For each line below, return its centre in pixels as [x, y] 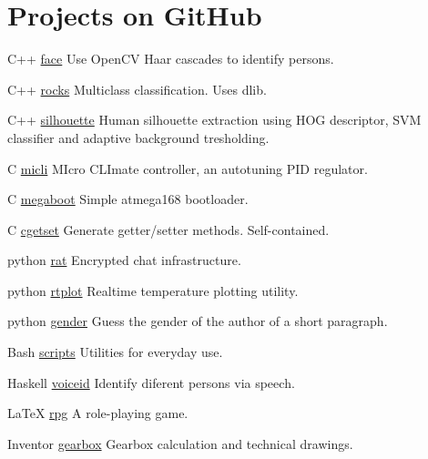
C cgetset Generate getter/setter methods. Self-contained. [168, 229]
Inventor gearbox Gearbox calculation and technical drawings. [180, 443]
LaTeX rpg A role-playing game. [98, 413]
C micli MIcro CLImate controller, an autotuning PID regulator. [188, 168]
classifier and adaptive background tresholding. [138, 137]
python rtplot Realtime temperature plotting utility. [153, 290]
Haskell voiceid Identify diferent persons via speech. [151, 382]
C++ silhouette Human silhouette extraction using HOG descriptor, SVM [214, 120]
